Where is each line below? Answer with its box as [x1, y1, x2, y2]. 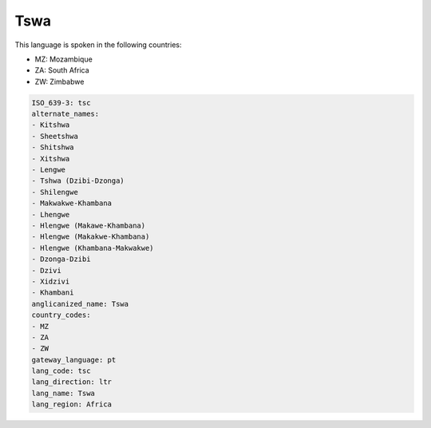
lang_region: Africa [31, 400, 112, 409]
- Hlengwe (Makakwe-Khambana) [31, 232, 150, 241]
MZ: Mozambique [34, 54, 93, 64]
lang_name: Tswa [31, 388, 96, 398]
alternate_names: [31, 109, 100, 119]
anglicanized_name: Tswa [31, 299, 129, 308]
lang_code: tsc [31, 367, 91, 375]
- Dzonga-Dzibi [31, 255, 91, 264]
